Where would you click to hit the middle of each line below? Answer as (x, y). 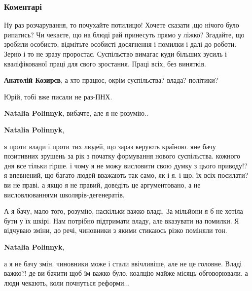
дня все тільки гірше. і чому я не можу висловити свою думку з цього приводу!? (126, 165)
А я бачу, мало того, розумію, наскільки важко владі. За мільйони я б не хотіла (124, 211)
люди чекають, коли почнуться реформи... (67, 282)
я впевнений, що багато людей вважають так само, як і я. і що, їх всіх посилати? (126, 175)
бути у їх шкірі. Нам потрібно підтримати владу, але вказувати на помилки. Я (122, 220)
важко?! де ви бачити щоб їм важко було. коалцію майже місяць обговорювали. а (126, 273)
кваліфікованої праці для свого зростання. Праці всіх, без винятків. (105, 63)
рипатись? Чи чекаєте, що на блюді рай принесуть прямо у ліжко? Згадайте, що (124, 34)
